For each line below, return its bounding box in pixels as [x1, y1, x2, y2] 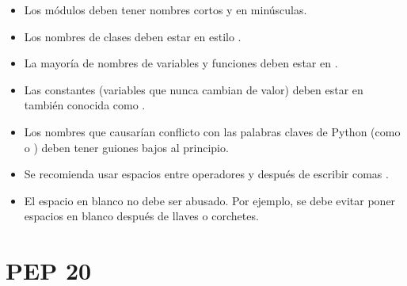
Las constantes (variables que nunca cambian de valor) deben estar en [24, 81, 363, 97]
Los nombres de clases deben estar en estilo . [24, 28, 242, 44]
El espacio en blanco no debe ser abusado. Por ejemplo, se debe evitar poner [24, 192, 396, 208]
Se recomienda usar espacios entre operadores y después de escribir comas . [24, 166, 389, 182]
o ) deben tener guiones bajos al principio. [24, 139, 229, 155]
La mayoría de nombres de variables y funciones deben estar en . [24, 55, 338, 71]
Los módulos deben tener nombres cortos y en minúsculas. [24, 2, 307, 17]
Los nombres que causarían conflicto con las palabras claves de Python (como [24, 123, 401, 139]
